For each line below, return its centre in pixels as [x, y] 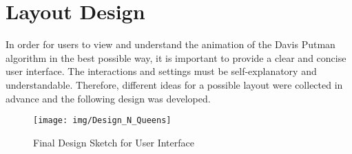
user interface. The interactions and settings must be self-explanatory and [161, 71]
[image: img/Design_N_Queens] [102, 121]
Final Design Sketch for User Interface [114, 142]
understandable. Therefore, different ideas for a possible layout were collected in [174, 84]
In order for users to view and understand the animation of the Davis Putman [170, 44]
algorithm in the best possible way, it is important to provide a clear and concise [176, 57]
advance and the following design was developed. [108, 98]
